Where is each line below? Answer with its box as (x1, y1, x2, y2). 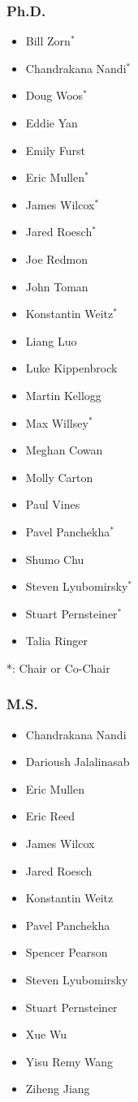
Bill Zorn (25, 32, 71, 50)
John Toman (25, 278, 88, 295)
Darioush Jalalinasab (25, 753, 130, 770)
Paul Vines (25, 496, 80, 513)
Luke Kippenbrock (25, 359, 118, 377)
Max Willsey (25, 414, 88, 431)
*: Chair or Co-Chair (6, 659, 110, 676)
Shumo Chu (25, 550, 84, 567)
